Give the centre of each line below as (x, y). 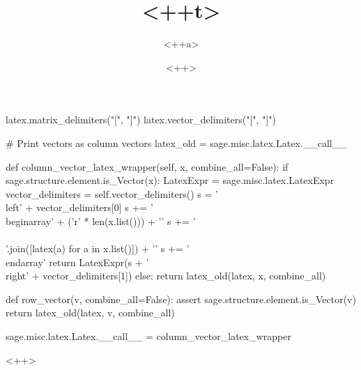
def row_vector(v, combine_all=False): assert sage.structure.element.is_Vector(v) (181, 299)
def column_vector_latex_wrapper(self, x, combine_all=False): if (147, 166)
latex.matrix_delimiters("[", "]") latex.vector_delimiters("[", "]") (141, 120)
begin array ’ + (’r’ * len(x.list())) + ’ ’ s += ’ (101, 221)
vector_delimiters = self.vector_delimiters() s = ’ (112, 193)
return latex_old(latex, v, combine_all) (90, 313)
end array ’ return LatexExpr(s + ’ (77, 262)
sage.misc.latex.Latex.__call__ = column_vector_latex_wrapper (148, 336)
